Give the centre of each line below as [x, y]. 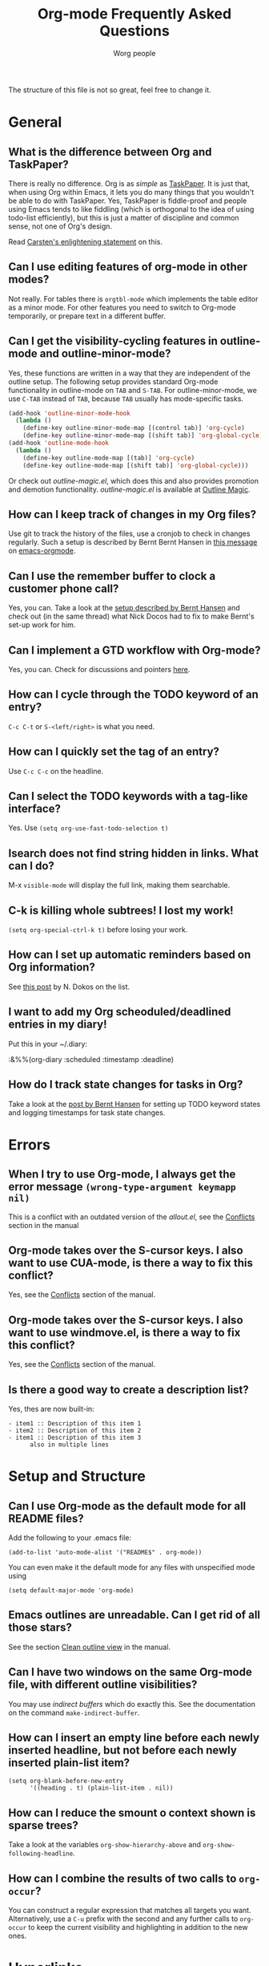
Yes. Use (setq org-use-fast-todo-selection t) [88, 828]
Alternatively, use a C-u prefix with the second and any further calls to [123, 1919]
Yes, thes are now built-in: [51, 1409]
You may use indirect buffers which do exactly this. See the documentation [132, 1704]
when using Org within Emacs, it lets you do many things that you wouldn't [131, 192]
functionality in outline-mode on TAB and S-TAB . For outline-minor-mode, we [133, 390]
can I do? [31, 866]
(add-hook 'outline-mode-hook [59, 443]
